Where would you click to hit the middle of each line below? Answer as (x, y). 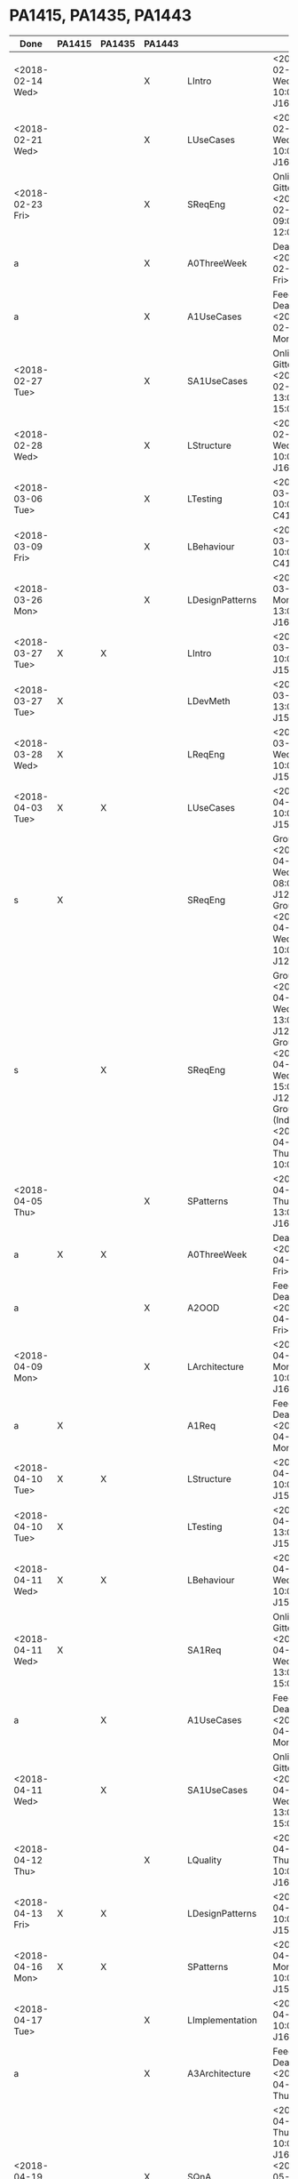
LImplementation (222, 2020)
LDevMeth (209, 701)
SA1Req (204, 1650)
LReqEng (206, 754)
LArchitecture (216, 1366)
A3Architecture (219, 2073)
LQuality (204, 1860)
